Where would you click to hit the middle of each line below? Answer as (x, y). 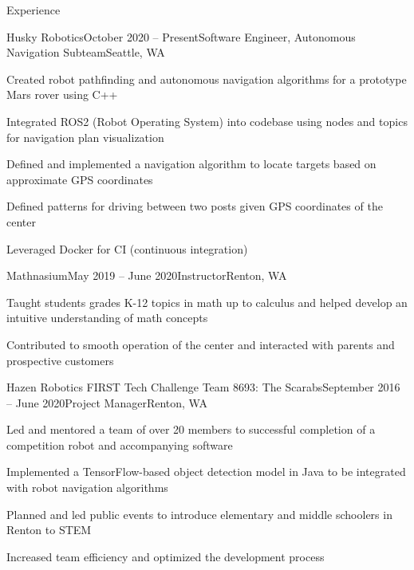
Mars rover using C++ (62, 94)
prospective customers (60, 360)
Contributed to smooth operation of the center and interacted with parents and (201, 344)
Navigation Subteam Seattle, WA (86, 52)
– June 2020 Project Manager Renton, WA (107, 402)
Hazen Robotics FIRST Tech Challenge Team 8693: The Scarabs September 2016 (203, 387)
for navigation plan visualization (85, 137)
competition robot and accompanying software (120, 444)
